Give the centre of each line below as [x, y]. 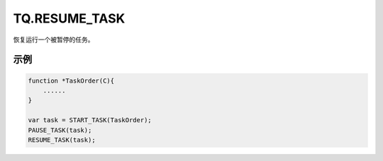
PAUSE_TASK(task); [60, 130]
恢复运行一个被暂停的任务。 [54, 40]
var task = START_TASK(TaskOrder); [90, 120]
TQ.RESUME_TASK [69, 18]
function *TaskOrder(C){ [71, 80]
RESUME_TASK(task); [62, 140]
